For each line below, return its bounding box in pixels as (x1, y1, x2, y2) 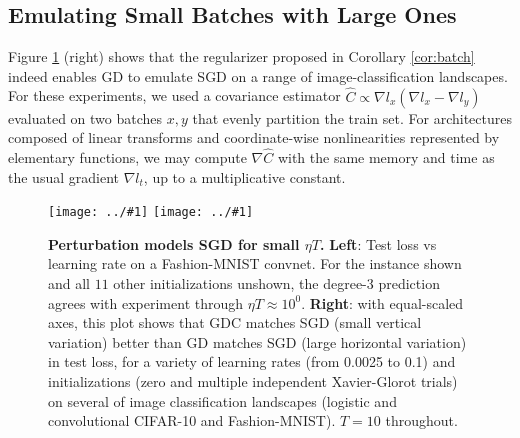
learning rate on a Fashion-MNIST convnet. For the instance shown (48, 253, 462, 274)
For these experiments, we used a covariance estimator (8, 85, 341, 106)
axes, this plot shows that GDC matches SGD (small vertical (48, 312, 422, 333)
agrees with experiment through (48, 292, 244, 313)
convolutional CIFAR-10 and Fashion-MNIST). (48, 410, 336, 431)
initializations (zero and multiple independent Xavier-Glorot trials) (48, 371, 458, 392)
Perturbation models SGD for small (48, 233, 300, 254)
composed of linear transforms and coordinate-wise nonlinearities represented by (8, 127, 500, 148)
